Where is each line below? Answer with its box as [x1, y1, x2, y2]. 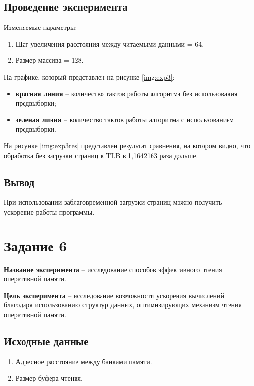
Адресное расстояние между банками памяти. [15, 356, 152, 366]
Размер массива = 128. [15, 55, 84, 65]
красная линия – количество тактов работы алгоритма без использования [15, 88, 238, 98]
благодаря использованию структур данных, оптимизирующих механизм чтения [4, 300, 242, 310]
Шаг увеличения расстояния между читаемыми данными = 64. [15, 38, 204, 49]
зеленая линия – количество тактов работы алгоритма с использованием [15, 114, 234, 124]
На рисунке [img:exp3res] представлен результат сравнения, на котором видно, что [4, 140, 251, 150]
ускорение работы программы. [4, 206, 95, 217]
